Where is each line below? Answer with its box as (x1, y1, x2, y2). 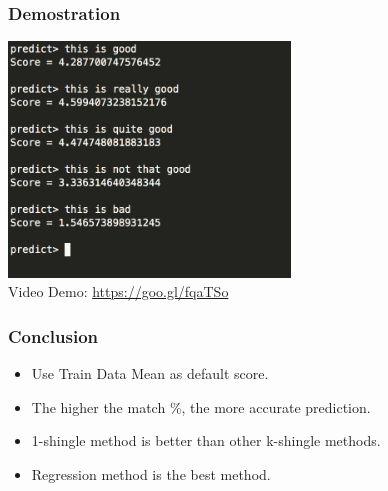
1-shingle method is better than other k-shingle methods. (31, 430, 381, 451)
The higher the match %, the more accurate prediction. (31, 396, 371, 417)
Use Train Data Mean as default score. (31, 362, 269, 383)
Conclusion (8, 323, 98, 348)
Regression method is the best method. (31, 463, 271, 484)
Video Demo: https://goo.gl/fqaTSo (8, 281, 229, 302)
